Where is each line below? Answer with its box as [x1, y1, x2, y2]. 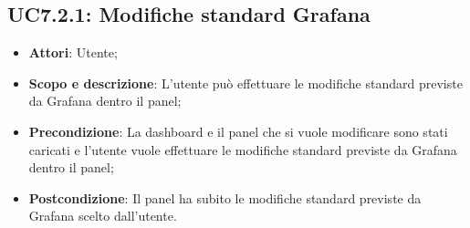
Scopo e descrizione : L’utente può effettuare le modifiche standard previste [28, 73, 463, 92]
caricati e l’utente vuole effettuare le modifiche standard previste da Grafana [28, 140, 457, 159]
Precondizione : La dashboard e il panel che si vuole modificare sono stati [28, 121, 448, 140]
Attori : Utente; [28, 43, 118, 62]
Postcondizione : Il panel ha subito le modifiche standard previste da [28, 188, 422, 207]
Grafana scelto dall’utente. [28, 206, 177, 225]
